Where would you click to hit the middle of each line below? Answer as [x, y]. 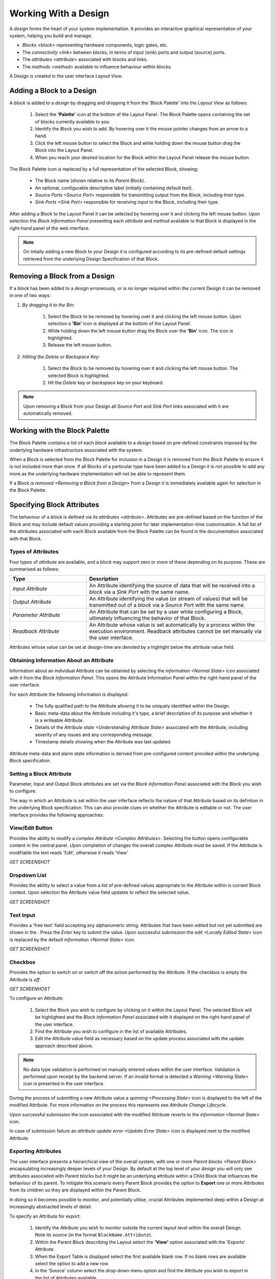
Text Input [22, 915]
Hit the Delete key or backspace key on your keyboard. [106, 383]
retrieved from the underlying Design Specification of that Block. [91, 259]
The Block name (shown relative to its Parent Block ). [90, 181]
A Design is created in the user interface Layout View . [66, 76]
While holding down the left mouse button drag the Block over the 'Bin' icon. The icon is [141, 330]
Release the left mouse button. [80, 345]
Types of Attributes [34, 552]
